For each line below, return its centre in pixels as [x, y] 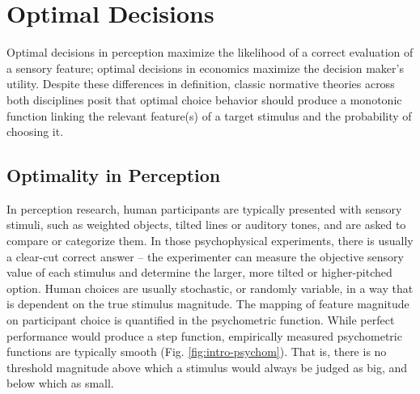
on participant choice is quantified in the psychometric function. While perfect [201, 320]
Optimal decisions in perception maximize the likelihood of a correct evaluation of [210, 52]
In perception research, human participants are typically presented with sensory [204, 208]
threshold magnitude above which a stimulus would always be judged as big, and [207, 367]
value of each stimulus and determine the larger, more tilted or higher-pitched [199, 272]
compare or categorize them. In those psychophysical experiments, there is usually [210, 241]
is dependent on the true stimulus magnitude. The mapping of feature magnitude [208, 304]
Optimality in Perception [114, 175]
